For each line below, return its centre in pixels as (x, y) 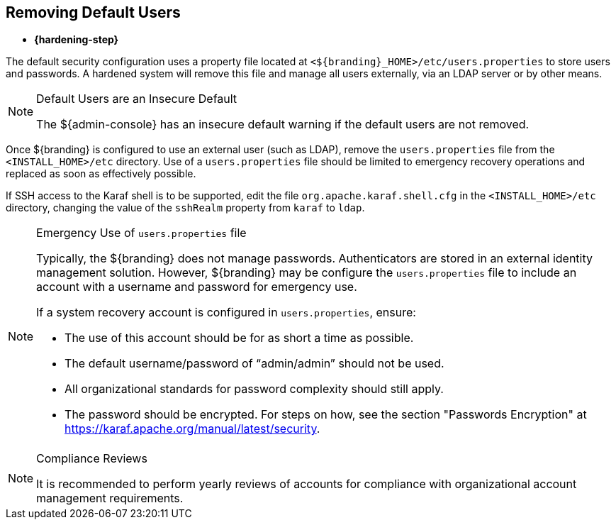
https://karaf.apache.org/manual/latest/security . (192, 429)
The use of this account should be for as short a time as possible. (239, 338)
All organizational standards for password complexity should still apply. (254, 389)
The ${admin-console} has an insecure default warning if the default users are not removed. (283, 125)
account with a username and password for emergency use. (197, 287)
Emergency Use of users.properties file (141, 233)
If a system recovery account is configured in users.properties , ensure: (226, 313)
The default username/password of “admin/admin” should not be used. (254, 364)
